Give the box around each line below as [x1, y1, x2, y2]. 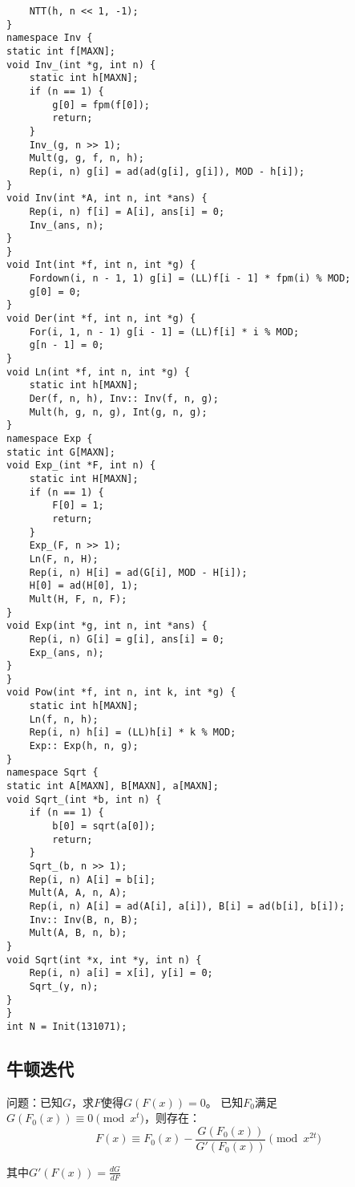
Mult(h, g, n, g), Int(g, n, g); [29, 406, 208, 418]
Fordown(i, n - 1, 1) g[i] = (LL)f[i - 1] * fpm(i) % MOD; [29, 273, 351, 285]
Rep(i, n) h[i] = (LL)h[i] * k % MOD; [29, 727, 236, 739]
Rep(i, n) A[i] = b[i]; [29, 873, 156, 885]
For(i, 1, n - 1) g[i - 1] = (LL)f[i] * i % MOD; [29, 326, 300, 338]
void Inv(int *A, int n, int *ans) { [6, 192, 208, 205]
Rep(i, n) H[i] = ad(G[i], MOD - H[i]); [29, 566, 248, 578]
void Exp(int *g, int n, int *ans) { [6, 620, 208, 632]
